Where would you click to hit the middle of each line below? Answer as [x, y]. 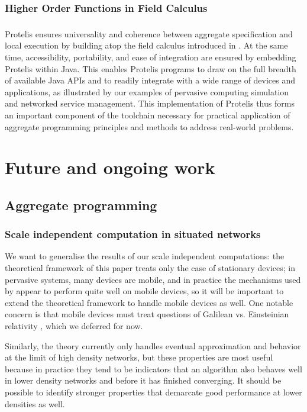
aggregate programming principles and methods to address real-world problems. [149, 126]
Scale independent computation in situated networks [133, 234]
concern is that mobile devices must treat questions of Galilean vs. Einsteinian [147, 314]
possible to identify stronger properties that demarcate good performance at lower [153, 392]
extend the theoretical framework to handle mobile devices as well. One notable [149, 302]
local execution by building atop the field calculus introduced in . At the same [146, 45]
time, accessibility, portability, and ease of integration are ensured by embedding [151, 57]
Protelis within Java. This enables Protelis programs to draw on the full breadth [151, 68]
